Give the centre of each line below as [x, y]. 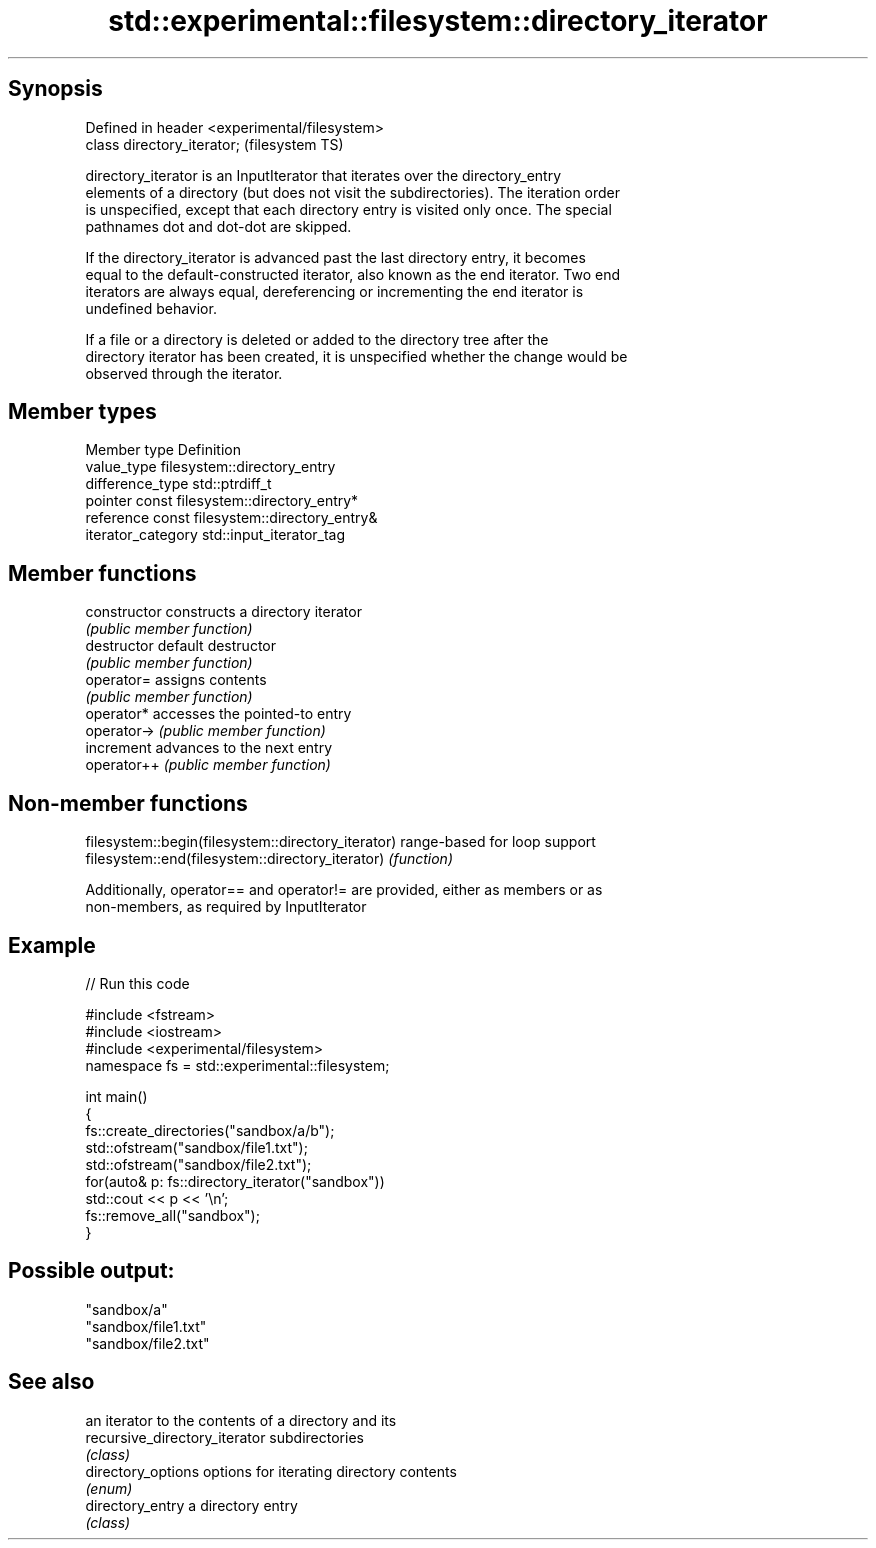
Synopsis [55, 89]
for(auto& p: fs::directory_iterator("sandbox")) [235, 1181]
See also [51, 1382]
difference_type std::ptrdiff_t [178, 484]
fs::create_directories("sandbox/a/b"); [210, 1130]
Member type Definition [163, 450]
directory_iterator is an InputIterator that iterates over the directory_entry [323, 175]
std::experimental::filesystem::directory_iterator [438, 21]
